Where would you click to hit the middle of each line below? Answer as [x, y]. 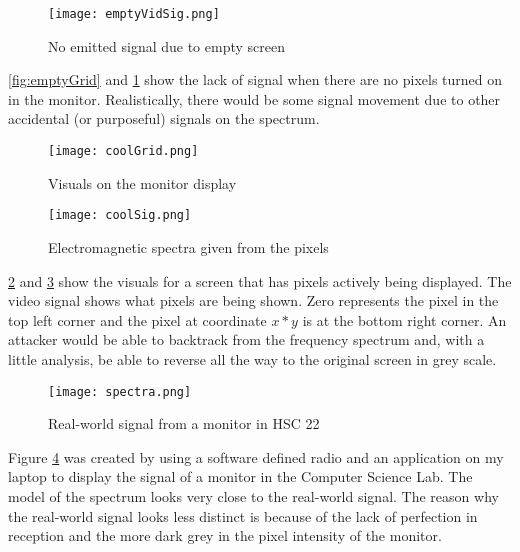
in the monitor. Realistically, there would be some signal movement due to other [254, 98]
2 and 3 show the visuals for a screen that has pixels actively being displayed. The [260, 280]
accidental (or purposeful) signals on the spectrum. [164, 118]
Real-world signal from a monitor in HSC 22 [184, 423]
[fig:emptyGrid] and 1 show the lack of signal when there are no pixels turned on [255, 79]
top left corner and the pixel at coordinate [137, 319]
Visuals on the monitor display [142, 182]
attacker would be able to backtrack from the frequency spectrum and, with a [246, 339]
